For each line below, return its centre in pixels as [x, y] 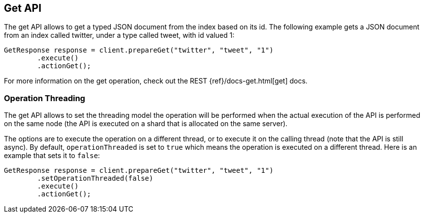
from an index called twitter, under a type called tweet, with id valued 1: [119, 35]
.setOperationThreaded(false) [95, 178]
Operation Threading [45, 98]
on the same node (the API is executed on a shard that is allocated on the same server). [146, 124]
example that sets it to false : [52, 156]
